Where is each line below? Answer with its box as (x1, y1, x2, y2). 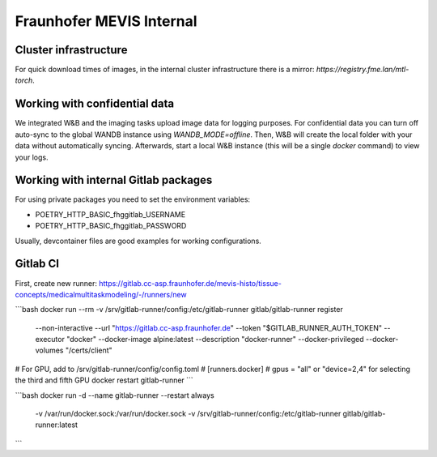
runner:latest (35, 420, 78, 429)
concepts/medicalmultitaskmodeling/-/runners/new (15, 289, 187, 299)
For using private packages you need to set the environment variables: (15, 194, 251, 204)
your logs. (15, 152, 49, 162)
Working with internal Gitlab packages (15, 173, 213, 187)
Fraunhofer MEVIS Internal (15, 12, 197, 30)
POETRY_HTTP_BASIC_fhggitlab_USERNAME (35, 209, 186, 219)
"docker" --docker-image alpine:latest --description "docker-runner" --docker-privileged (66, 335, 364, 344)
